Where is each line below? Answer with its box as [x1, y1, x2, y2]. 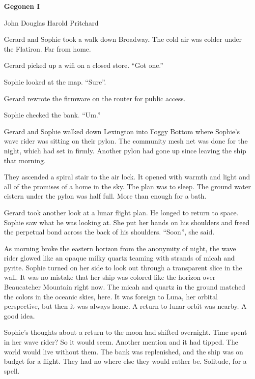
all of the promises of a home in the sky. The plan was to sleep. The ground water [4, 181, 251, 191]
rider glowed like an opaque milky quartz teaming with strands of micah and [4, 253, 235, 263]
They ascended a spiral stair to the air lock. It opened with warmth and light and [4, 172, 250, 182]
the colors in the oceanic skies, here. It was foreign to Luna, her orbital [4, 291, 218, 301]
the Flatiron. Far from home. [4, 43, 91, 54]
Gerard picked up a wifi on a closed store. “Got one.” [4, 60, 164, 70]
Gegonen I [4, 1, 40, 11]
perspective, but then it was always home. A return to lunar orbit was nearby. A [4, 301, 247, 311]
